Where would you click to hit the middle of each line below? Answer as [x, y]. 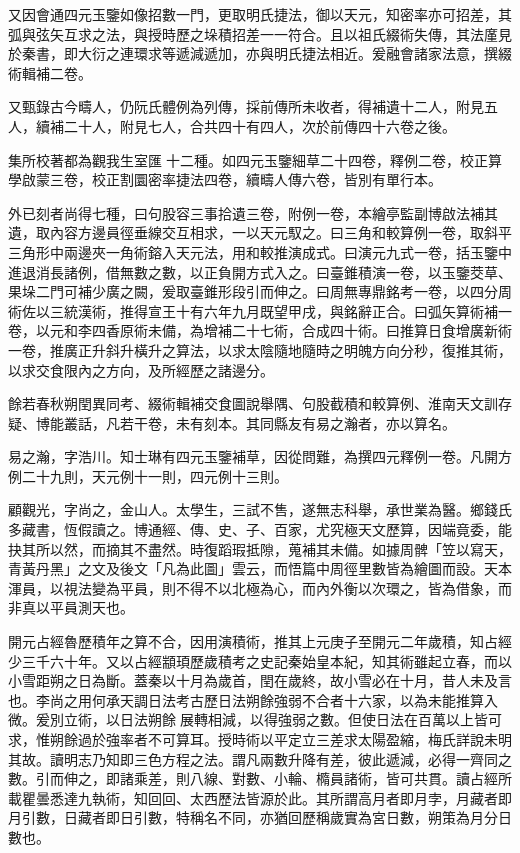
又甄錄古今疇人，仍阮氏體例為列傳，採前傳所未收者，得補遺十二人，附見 [246, 106]
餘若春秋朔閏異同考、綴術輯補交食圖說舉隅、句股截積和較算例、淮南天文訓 [253, 403]
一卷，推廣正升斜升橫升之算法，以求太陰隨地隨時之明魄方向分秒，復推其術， [260, 349]
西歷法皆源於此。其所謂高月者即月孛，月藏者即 [357, 797]
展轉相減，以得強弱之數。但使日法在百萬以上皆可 [340, 719]
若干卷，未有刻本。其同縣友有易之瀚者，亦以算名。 [287, 422]
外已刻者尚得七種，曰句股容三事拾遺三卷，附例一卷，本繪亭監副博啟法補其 [253, 212]
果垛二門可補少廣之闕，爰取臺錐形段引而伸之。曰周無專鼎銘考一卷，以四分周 [260, 291]
